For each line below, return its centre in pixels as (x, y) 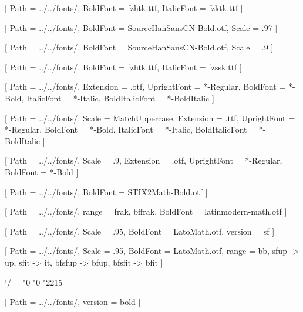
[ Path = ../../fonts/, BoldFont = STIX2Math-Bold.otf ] (106, 191)
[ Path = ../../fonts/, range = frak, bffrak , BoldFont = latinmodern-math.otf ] (146, 211)
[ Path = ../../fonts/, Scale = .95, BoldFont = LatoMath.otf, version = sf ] (140, 231)
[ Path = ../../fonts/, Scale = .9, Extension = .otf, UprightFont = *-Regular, (144, 160)
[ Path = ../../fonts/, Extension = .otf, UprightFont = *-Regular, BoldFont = (145, 87)
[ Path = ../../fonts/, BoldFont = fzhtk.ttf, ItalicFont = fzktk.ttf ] (124, 8)
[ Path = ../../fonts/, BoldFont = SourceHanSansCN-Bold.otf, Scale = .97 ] (141, 27)
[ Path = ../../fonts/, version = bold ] (73, 302)
